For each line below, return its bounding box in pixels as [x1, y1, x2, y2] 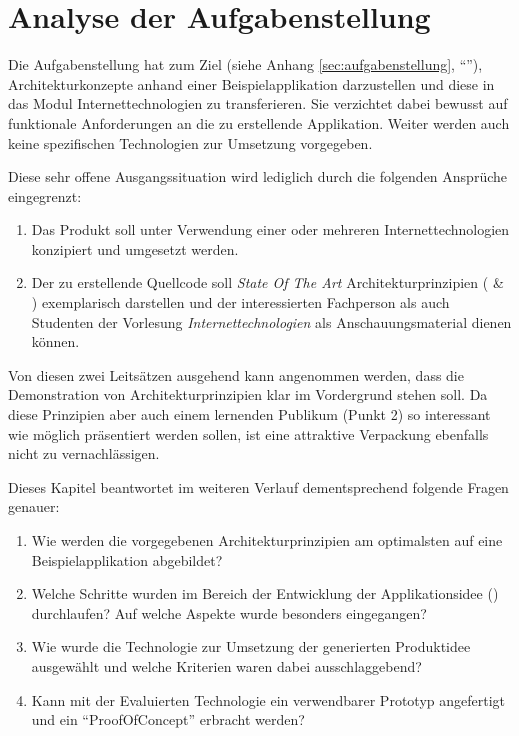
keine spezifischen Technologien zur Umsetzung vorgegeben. [8, 132, 373, 153]
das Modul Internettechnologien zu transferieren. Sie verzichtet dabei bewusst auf [8, 93, 508, 114]
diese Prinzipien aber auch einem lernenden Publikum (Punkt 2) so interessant [8, 404, 491, 425]
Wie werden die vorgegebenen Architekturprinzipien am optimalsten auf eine [31, 530, 503, 550]
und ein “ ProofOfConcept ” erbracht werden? [31, 709, 305, 730]
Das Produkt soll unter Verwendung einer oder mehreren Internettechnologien [31, 219, 510, 240]
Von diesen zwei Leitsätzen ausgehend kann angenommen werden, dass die [8, 364, 464, 385]
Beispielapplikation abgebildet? [31, 549, 223, 570]
